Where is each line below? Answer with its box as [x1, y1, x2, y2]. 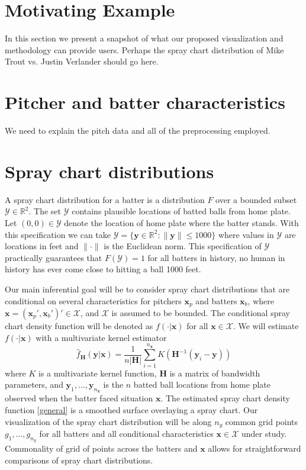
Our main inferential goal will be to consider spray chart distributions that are [5, 282, 290, 295]
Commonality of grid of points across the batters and [5, 442, 198, 455]
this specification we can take [5, 228, 111, 240]
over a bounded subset [215, 193, 297, 205]
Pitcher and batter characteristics [5, 90, 285, 114]
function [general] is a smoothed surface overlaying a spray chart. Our [5, 404, 258, 416]
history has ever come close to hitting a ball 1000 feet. [5, 263, 201, 275]
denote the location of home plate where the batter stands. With [64, 216, 299, 228]
